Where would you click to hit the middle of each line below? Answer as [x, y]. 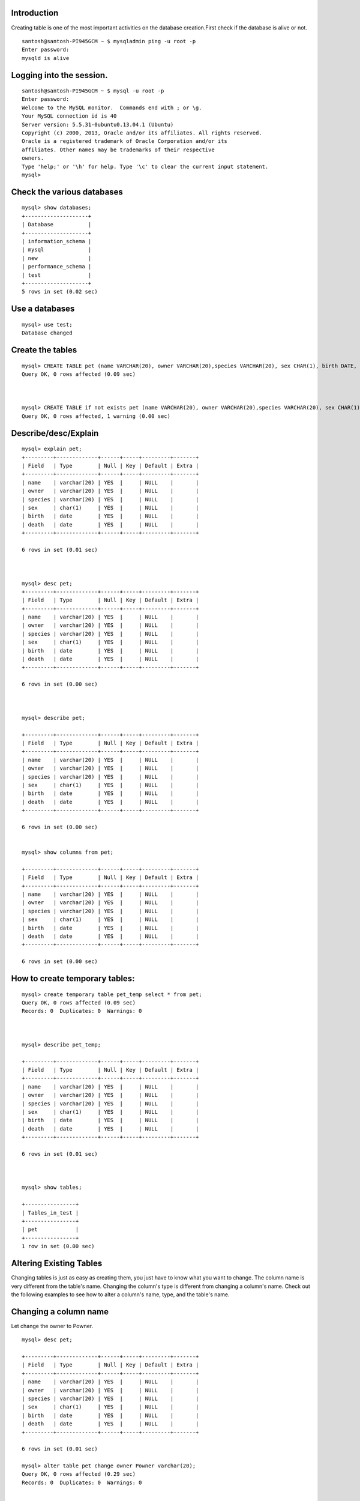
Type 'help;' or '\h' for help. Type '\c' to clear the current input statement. [145, 166]
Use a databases [43, 309]
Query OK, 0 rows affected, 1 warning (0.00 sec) [96, 416]
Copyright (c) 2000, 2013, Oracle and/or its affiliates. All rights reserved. [142, 133]
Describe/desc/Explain [55, 433]
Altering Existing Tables [57, 1264]
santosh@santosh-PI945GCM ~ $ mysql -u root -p [93, 91]
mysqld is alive [46, 58]
